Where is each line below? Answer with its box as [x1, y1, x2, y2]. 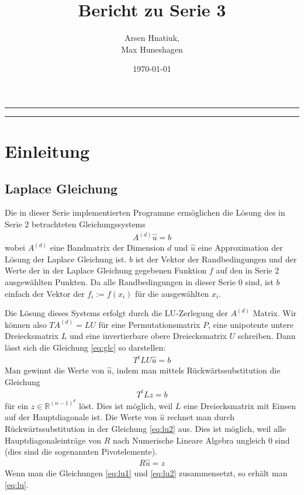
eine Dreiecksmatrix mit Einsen [184, 399, 296, 411]
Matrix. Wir [253, 307, 297, 319]
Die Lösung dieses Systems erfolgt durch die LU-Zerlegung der [5, 307, 228, 319]
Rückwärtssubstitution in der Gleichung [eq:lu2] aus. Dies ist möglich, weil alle [5, 422, 286, 434]
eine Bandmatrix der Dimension [50, 241, 165, 254]
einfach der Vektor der [5, 287, 85, 299]
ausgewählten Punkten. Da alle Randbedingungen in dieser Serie [5, 275, 236, 288]
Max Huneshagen [121, 43, 183, 55]
